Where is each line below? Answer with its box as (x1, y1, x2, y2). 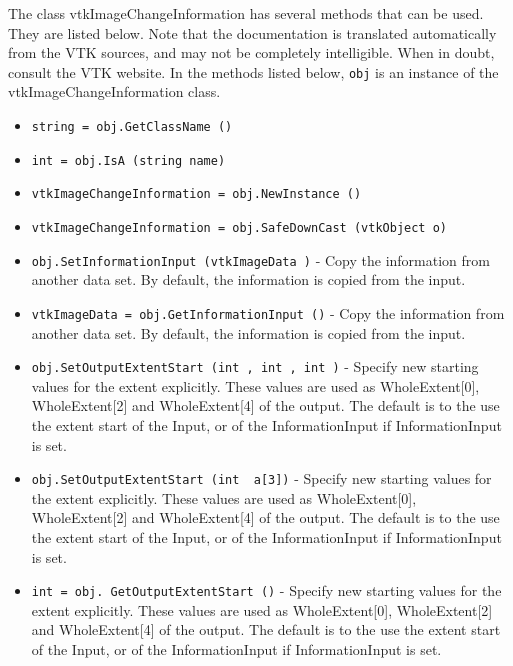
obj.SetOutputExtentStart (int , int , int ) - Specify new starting (31, 356, 479, 377)
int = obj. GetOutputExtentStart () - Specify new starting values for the (31, 580, 502, 601)
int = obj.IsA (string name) (31, 153, 226, 168)
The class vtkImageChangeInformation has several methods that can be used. (8, 3, 484, 23)
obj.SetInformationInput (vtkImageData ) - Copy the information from (31, 249, 490, 270)
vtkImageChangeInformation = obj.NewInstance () (31, 187, 362, 202)
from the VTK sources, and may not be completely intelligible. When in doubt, (8, 42, 495, 63)
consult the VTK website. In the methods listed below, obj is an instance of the (8, 61, 499, 82)
